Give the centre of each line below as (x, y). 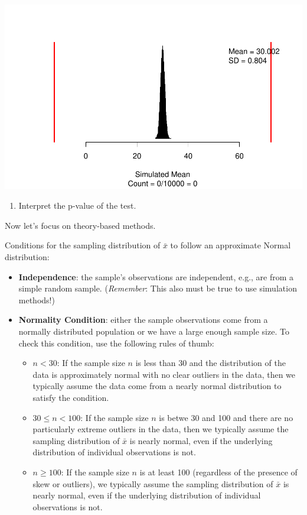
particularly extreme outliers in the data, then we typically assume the (161, 429)
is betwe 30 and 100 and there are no (226, 417)
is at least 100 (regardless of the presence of (218, 472)
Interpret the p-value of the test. (77, 205)
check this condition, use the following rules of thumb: (116, 343)
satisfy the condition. (71, 398)
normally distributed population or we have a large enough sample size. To (154, 331)
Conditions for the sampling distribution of (83, 245)
